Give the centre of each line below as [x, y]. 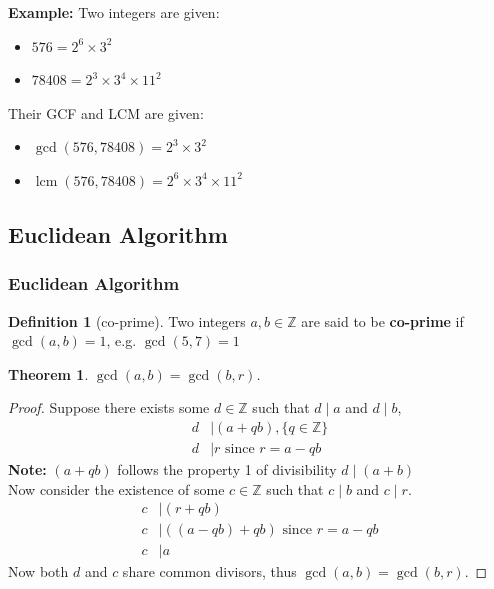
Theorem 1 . [48, 373]
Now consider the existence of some [116, 488]
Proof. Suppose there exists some [109, 407]
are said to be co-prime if [382, 320]
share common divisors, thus [209, 571]
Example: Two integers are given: [114, 12]
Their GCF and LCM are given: [106, 112]
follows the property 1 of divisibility [227, 469]
